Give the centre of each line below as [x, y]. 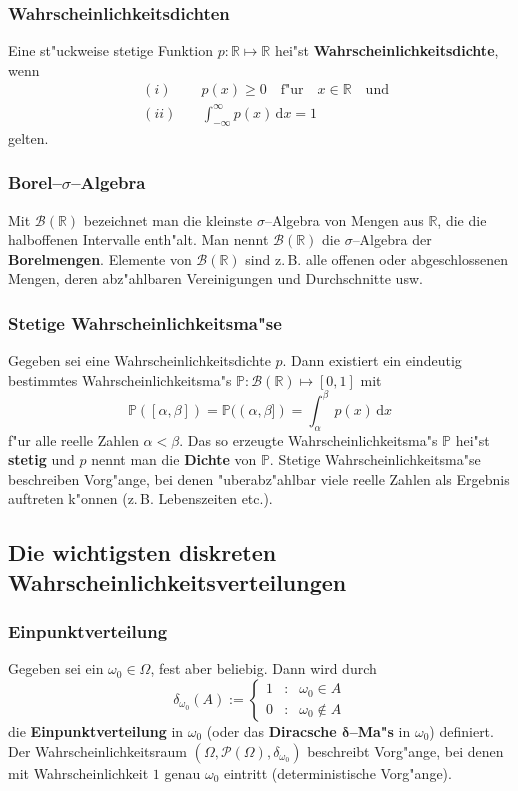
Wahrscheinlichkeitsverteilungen [177, 581]
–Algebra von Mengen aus [344, 219]
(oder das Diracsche [271, 731]
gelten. [28, 137]
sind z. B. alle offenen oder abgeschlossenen [376, 258]
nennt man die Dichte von [174, 459]
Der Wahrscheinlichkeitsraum [97, 750]
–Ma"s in [380, 731]
